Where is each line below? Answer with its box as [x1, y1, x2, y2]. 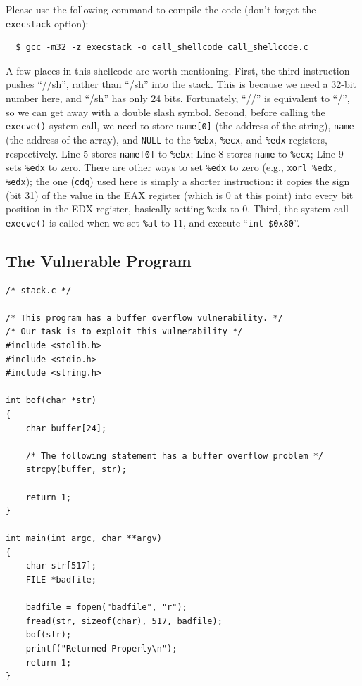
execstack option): [6, 15, 89, 30]
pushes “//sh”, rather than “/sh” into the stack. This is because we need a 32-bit [6, 77, 357, 91]
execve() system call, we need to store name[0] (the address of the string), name [6, 118, 354, 133]
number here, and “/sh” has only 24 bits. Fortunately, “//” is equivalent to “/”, [6, 91, 350, 106]
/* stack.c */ [6, 285, 72, 296]
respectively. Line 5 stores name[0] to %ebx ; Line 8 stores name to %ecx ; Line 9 [6, 146, 344, 160]
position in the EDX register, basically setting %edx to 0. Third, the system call [6, 201, 349, 216]
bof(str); [25, 630, 72, 640]
